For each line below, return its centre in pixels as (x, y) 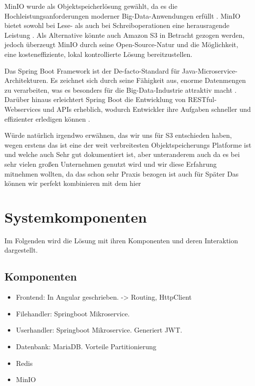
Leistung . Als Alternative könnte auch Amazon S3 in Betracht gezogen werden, (125, 35)
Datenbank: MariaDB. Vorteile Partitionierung (86, 346)
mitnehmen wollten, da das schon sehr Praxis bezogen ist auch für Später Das (122, 173)
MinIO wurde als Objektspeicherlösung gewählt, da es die (91, 6)
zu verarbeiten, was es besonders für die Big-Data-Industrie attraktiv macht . (121, 90)
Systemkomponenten (76, 217)
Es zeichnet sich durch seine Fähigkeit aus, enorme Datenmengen (148, 80)
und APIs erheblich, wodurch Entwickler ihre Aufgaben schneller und (147, 109)
